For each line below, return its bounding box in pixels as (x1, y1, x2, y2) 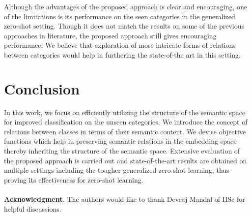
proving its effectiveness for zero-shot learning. (4, 174, 143, 185)
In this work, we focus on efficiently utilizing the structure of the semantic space (4, 107, 246, 117)
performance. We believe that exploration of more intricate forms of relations (4, 40, 236, 50)
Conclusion (4, 78, 80, 98)
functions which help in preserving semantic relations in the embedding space (4, 136, 237, 146)
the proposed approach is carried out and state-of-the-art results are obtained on (4, 155, 247, 165)
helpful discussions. (4, 203, 61, 214)
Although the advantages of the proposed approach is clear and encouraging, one (4, 1, 248, 11)
